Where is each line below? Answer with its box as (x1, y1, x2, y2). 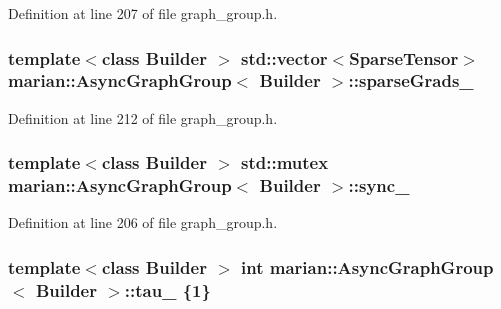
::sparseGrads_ (348, 68, 474, 93)
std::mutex (241, 150, 329, 175)
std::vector (241, 45, 328, 70)
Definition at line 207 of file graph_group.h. (8, 3, 278, 23)
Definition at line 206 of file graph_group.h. (8, 212, 278, 233)
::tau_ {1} (124, 277, 211, 302)
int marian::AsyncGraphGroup (241, 254, 494, 279)
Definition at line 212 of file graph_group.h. (8, 107, 278, 128)
